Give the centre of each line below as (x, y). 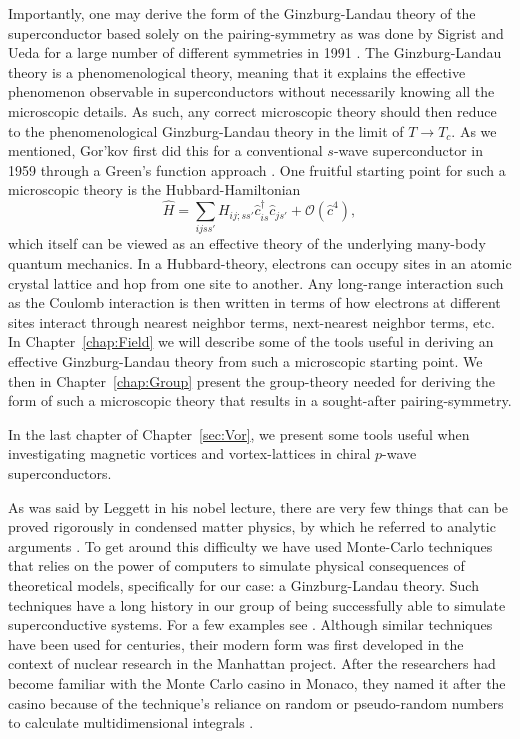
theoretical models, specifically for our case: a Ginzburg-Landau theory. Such (243, 584)
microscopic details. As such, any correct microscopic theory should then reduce (252, 110)
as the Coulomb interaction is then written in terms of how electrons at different (254, 302)
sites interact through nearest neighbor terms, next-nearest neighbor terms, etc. (251, 321)
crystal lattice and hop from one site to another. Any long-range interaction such (256, 282)
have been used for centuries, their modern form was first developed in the (236, 643)
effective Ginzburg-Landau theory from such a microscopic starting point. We (245, 361)
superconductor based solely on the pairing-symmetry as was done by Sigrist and (256, 32)
